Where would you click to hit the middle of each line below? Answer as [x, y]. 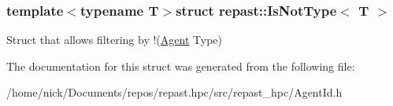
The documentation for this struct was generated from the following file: [181, 66]
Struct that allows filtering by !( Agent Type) [114, 40]
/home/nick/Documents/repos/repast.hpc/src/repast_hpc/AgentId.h [174, 92]
